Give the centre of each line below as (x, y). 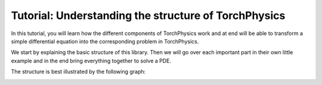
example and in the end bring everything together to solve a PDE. (91, 61)
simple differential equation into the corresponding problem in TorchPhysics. (105, 41)
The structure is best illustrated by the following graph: (78, 72)
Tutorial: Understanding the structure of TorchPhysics (148, 15)
